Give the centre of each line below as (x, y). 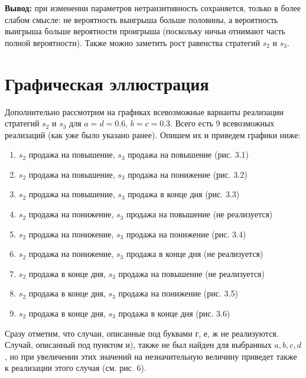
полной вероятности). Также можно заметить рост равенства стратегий (132, 42)
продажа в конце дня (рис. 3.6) (174, 313)
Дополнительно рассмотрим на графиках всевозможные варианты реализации (144, 111)
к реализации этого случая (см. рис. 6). (76, 368)
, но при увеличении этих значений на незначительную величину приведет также (151, 356)
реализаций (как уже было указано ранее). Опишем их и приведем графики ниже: (153, 134)
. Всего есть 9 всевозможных (222, 123)
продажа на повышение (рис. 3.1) (188, 154)
